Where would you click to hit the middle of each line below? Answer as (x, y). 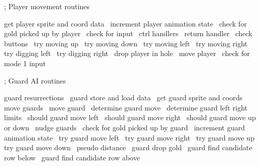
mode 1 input (25, 63)
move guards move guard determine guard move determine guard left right (126, 107)
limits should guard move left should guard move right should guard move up (130, 117)
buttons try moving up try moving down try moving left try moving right (126, 43)
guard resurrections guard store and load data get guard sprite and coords (123, 98)
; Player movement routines (47, 6)
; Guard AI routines (35, 80)
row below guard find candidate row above (72, 157)
